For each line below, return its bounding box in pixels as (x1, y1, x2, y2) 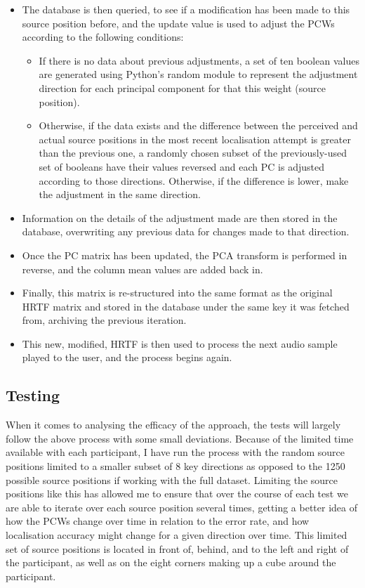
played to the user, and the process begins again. (22, 350, 232, 365)
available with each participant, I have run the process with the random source (6, 445, 345, 459)
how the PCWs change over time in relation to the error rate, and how (6, 514, 310, 528)
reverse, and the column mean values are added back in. (22, 261, 263, 276)
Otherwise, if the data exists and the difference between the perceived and (39, 118, 358, 133)
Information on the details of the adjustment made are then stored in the (22, 210, 338, 225)
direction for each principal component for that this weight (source (39, 80, 326, 95)
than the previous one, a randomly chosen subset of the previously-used (39, 145, 347, 160)
